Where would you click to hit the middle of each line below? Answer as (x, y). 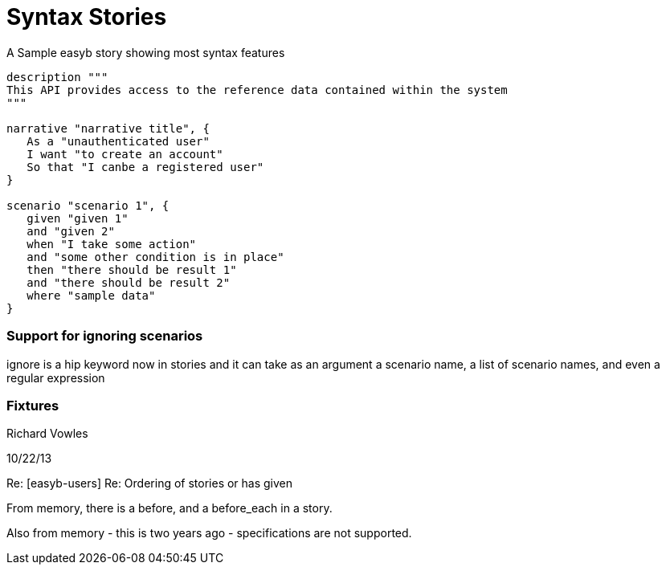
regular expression (56, 377)
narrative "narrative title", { (108, 128)
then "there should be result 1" (132, 269)
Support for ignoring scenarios (105, 336)
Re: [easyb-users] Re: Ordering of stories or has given (150, 483)
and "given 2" (71, 231)
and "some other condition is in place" (155, 257)
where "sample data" (91, 295)
